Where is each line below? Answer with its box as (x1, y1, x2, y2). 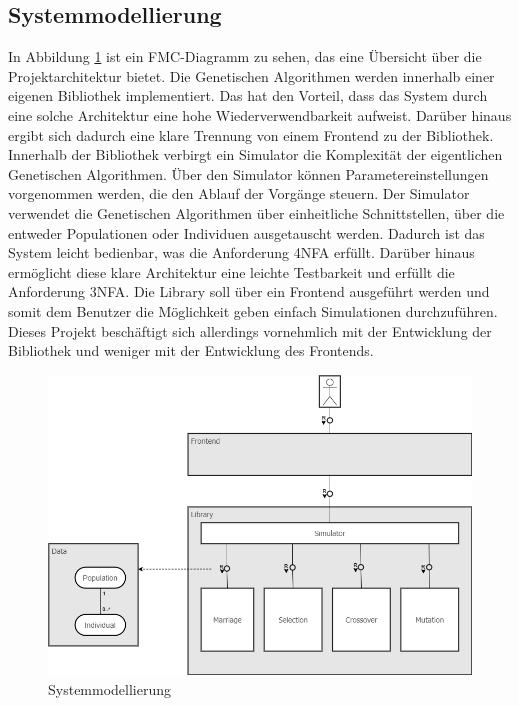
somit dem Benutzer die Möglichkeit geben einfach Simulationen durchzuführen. (8, 300, 498, 321)
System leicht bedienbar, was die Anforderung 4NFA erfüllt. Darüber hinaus (8, 242, 475, 263)
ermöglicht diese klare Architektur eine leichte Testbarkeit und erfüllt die (8, 261, 455, 282)
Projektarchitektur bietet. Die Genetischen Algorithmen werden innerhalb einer (8, 65, 495, 86)
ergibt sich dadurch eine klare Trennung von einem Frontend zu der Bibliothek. (8, 124, 494, 145)
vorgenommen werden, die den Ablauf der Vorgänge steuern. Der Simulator (8, 183, 470, 204)
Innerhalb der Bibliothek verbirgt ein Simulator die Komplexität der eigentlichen (8, 144, 503, 165)
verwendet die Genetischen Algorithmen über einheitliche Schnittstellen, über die (8, 202, 505, 223)
